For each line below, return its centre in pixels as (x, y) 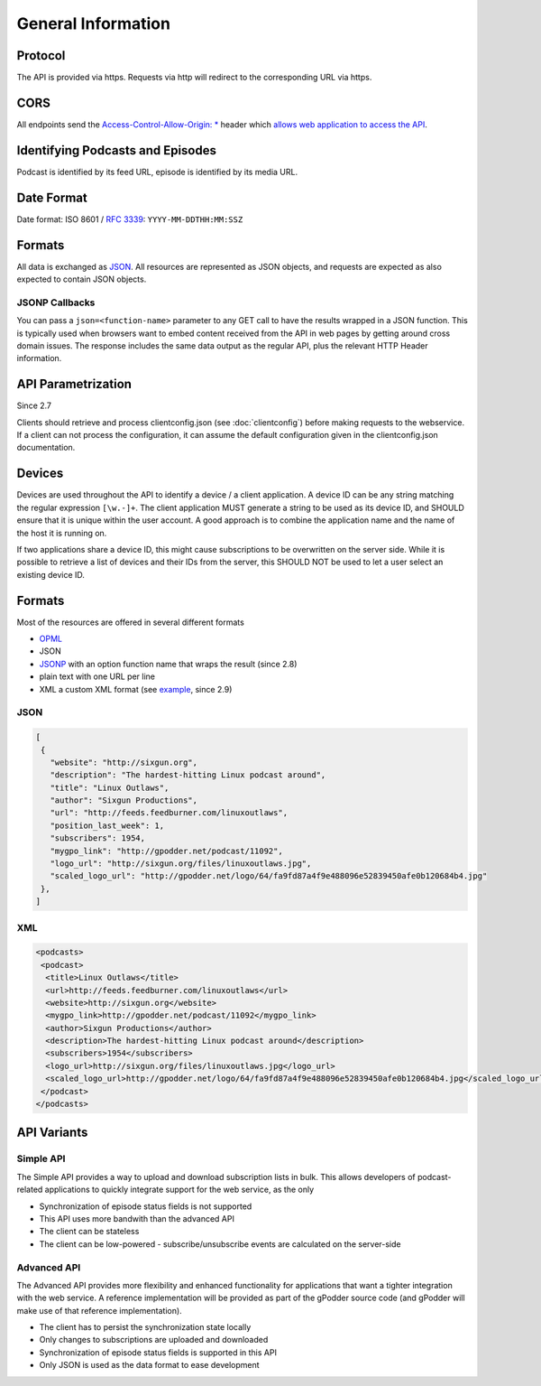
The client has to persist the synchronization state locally (145, 1327)
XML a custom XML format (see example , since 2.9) (136, 689)
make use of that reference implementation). (99, 1310)
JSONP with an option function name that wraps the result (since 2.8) (168, 664)
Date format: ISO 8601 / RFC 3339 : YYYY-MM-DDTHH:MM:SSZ (130, 219)
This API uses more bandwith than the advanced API (137, 1218)
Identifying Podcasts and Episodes (116, 150)
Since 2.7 (34, 405)
